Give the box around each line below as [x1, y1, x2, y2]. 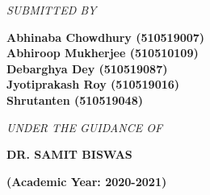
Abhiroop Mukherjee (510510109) [6, 44, 199, 61]
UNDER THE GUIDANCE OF [6, 118, 163, 135]
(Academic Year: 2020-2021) [6, 172, 167, 189]
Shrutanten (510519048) [6, 91, 143, 108]
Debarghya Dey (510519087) [6, 60, 168, 77]
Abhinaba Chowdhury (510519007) [6, 28, 205, 45]
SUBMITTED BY [6, 2, 97, 18]
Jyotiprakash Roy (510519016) [6, 76, 180, 93]
